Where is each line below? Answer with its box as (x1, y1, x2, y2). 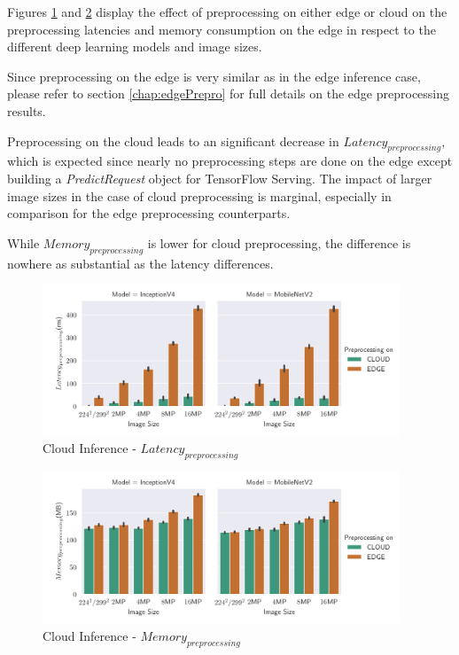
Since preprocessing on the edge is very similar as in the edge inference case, (7, 66, 421, 85)
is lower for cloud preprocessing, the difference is (147, 233, 411, 252)
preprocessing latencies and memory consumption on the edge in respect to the (7, 19, 436, 38)
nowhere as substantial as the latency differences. (7, 253, 274, 272)
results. (7, 101, 46, 120)
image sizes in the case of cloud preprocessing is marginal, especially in (7, 186, 392, 205)
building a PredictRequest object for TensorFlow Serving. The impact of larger (7, 168, 432, 187)
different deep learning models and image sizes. (7, 37, 262, 56)
